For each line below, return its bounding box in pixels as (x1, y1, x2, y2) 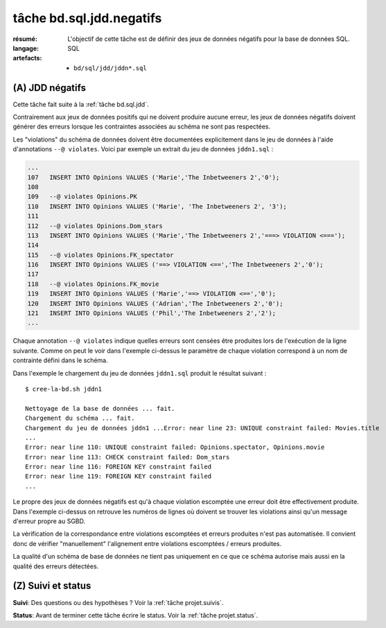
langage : (12, 44, 40, 52)
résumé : (12, 35, 38, 43)
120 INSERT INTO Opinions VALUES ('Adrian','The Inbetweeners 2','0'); (27, 299, 283, 307)
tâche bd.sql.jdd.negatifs (12, 10, 162, 26)
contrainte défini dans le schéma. (12, 356, 108, 364)
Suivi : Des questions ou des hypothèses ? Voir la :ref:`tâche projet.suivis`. (12, 598, 224, 606)
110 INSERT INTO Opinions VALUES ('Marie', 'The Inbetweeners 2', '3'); (27, 202, 288, 210)
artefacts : (12, 54, 42, 62)
